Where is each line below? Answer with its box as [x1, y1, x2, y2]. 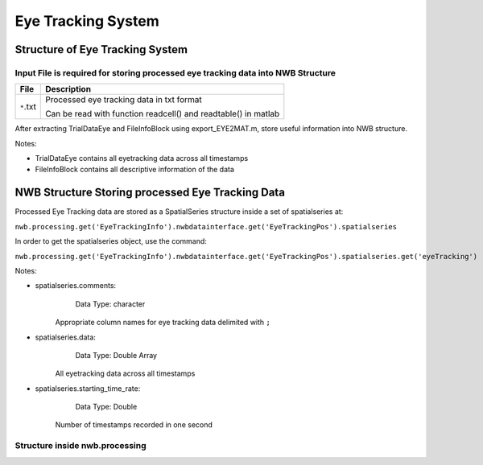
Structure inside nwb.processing [14, 440, 147, 451]
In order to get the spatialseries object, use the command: [14, 237, 207, 246]
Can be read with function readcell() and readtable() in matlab [45, 109, 280, 120]
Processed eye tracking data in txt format [45, 94, 203, 105]
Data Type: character [75, 298, 146, 309]
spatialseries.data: [35, 332, 97, 342]
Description [45, 84, 92, 95]
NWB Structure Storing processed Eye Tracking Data [14, 186, 286, 200]
